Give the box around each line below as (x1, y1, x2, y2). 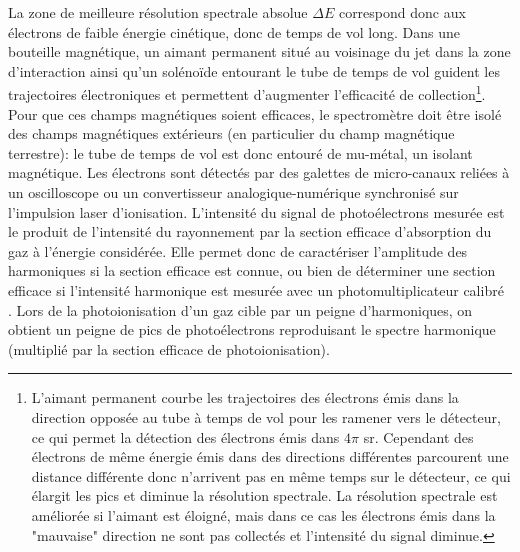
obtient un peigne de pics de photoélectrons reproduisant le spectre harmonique (8, 319, 496, 340)
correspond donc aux (338, 2, 466, 22)
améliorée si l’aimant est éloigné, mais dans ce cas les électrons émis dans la (31, 504, 496, 525)
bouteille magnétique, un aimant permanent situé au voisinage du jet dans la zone (8, 41, 511, 62)
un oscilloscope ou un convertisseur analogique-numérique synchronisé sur (8, 182, 459, 202)
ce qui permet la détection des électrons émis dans (31, 426, 340, 447)
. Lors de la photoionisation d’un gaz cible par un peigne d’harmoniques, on (8, 299, 473, 320)
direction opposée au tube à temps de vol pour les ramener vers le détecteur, (31, 406, 501, 427)
